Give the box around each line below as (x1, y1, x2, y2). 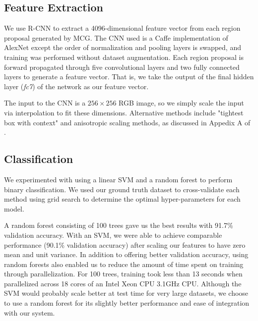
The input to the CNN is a (4, 98, 86, 108)
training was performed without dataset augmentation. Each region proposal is (4, 52, 244, 62)
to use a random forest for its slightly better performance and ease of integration (4, 298, 250, 308)
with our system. (4, 307, 55, 318)
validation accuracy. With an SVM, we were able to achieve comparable (4, 229, 222, 240)
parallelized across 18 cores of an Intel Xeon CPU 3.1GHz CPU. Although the (4, 278, 242, 288)
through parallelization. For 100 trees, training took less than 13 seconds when (4, 268, 243, 279)
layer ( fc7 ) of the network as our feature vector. (4, 81, 149, 91)
